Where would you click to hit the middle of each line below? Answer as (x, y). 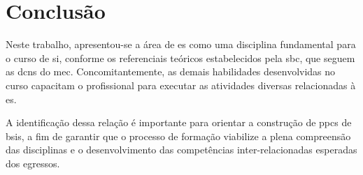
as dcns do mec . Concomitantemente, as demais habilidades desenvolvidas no (171, 71)
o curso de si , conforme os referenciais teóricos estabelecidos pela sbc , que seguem (180, 58)
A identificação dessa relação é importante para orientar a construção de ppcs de (179, 122)
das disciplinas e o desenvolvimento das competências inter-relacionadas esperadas (181, 150)
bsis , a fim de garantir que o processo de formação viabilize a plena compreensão (178, 136)
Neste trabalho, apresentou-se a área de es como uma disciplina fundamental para (181, 44)
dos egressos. (33, 163)
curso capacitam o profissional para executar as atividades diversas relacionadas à (181, 85)
